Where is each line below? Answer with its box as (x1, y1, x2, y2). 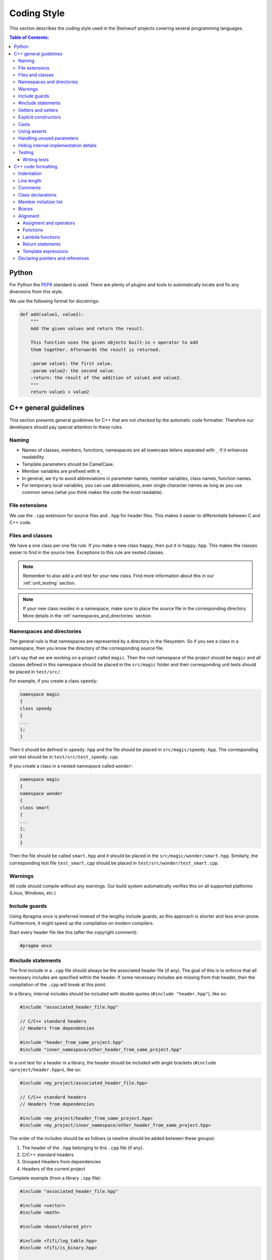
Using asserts (18, 129, 47, 135)
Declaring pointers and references (18, 255, 89, 262)
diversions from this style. (9, 289, 63, 295)
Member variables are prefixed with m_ (22, 468, 103, 474)
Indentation (18, 170, 42, 176)
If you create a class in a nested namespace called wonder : (9, 763, 133, 769)
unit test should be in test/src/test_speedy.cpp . (9, 753, 119, 760)
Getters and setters (18, 107, 58, 113)
